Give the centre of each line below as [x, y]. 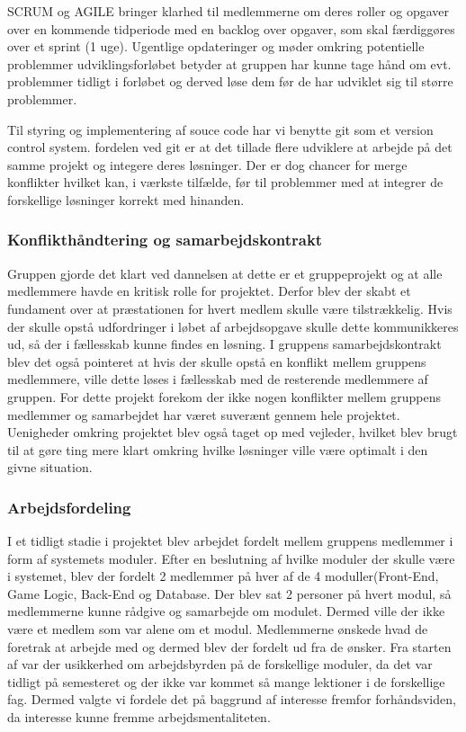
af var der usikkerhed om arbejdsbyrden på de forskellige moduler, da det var [220, 664]
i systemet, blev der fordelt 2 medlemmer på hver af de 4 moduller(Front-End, [223, 576]
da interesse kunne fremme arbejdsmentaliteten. [139, 717]
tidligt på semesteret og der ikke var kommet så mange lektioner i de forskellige [226, 681]
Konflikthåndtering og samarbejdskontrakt [165, 240]
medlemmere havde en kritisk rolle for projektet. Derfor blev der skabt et [209, 291]
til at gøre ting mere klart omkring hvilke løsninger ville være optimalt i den [218, 449]
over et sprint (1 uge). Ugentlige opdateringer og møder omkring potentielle [216, 46]
